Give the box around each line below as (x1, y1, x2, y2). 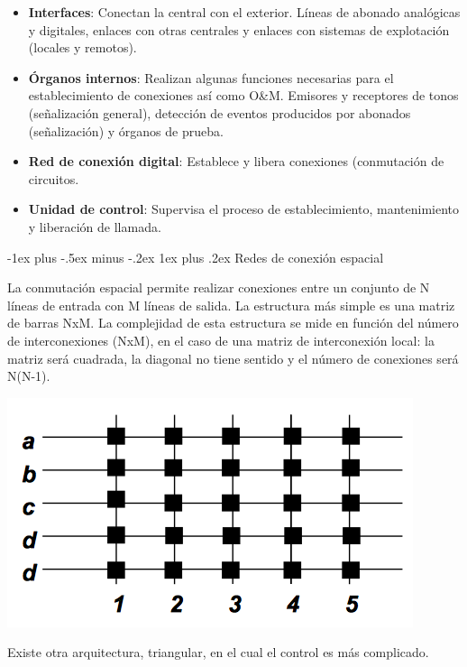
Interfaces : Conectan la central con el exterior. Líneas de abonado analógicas (28, 3, 461, 21)
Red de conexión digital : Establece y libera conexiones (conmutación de (28, 152, 444, 171)
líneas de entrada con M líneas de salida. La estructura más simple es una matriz (7, 295, 455, 314)
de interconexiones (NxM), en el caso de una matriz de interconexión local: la (7, 330, 435, 349)
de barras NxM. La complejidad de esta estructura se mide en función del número (7, 313, 459, 332)
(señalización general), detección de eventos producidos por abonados (28, 103, 411, 122)
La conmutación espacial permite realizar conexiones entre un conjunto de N (7, 278, 430, 297)
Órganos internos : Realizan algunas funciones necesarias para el (28, 68, 394, 87)
